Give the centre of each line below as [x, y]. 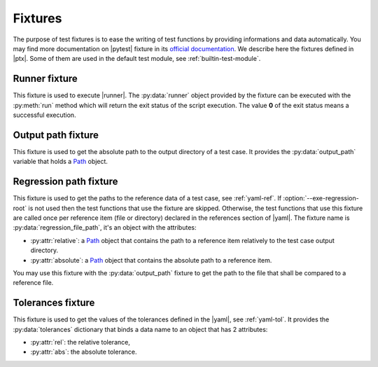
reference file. [33, 283]
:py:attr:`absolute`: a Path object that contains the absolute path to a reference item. [151, 260]
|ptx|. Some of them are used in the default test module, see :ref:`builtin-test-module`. [137, 59]
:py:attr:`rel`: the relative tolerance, [80, 342]
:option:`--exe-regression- [321, 198]
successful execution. [44, 115]
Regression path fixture [65, 182]
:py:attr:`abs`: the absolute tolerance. [84, 352]
